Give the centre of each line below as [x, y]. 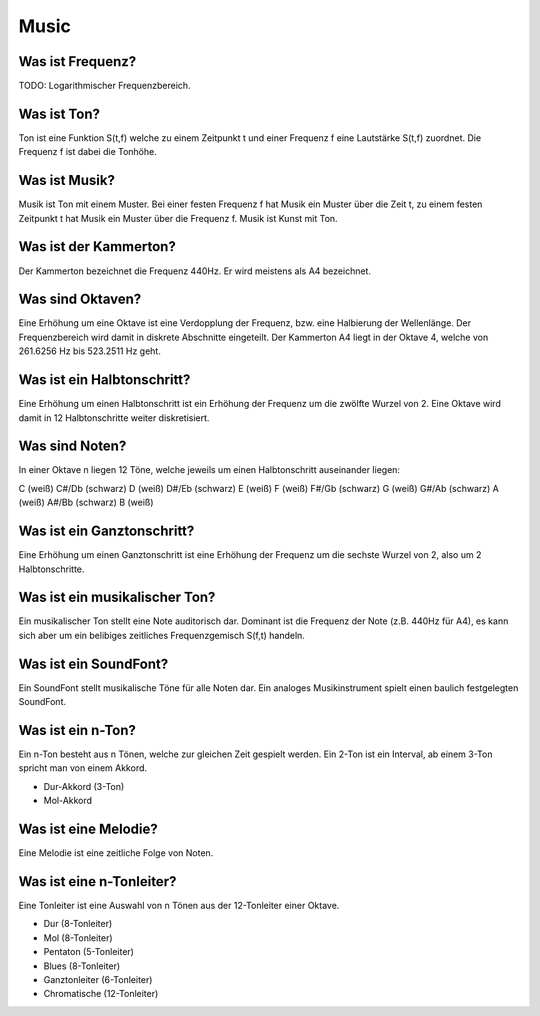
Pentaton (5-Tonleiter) [89, 952]
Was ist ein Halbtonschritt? [104, 380]
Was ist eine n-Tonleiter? [97, 881]
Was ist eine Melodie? [88, 829]
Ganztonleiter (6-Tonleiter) [98, 979]
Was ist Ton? [59, 113]
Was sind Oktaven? [80, 299]
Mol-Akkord [68, 801]
